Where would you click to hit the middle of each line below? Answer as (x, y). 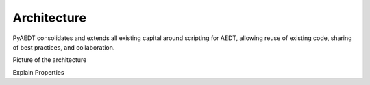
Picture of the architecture (50, 60)
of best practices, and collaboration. (64, 47)
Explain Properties (38, 72)
